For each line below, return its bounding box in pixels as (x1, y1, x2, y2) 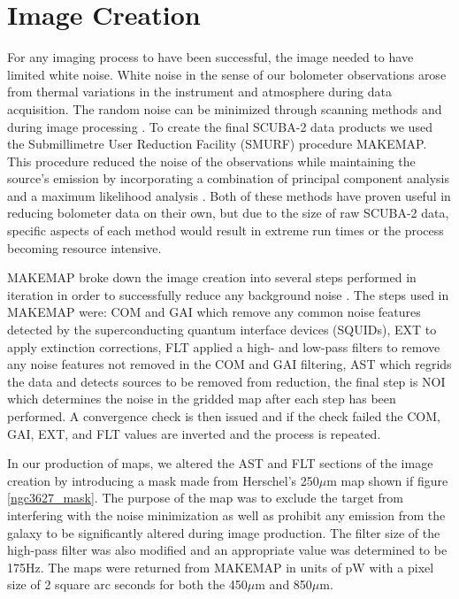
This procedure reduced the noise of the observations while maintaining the (7, 151, 416, 170)
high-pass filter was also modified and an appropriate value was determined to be (7, 541, 448, 559)
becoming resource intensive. (7, 238, 162, 257)
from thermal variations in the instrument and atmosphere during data (7, 82, 392, 101)
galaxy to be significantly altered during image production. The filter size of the (7, 523, 440, 541)
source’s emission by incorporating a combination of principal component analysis (7, 169, 449, 188)
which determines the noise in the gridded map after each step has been (7, 389, 396, 408)
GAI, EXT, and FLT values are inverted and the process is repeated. (7, 424, 381, 442)
